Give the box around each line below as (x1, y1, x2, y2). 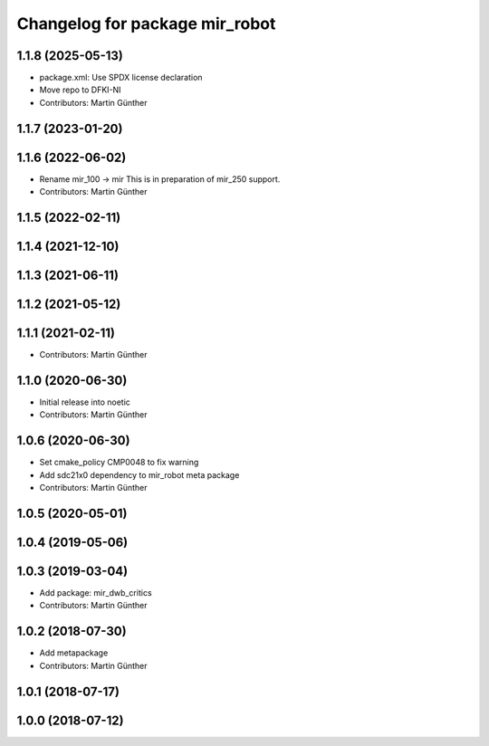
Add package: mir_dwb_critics (39, 588, 153, 598)
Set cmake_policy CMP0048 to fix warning (39, 457, 199, 468)
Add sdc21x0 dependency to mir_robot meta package (39, 469, 240, 480)
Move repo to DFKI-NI (39, 84, 121, 95)
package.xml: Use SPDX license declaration (39, 72, 203, 83)
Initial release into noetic (39, 397, 131, 407)
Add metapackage (39, 647, 109, 658)
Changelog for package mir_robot (16, 14, 276, 33)
